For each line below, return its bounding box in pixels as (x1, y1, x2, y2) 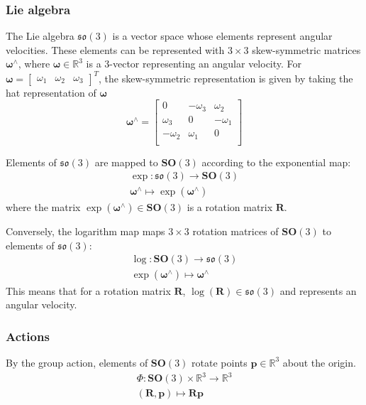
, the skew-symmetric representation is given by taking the (99, 70, 353, 85)
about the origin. (282, 355, 356, 369)
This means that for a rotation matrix (6, 283, 171, 298)
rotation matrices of (192, 224, 279, 239)
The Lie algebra (6, 28, 74, 43)
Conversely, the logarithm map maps (6, 224, 165, 239)
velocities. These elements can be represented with (6, 42, 225, 57)
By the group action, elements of (6, 355, 148, 369)
